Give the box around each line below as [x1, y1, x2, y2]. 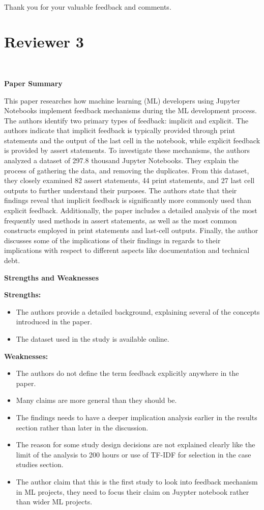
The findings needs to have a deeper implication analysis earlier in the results [16, 412, 257, 422]
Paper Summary [4, 78, 63, 88]
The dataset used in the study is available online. [16, 333, 169, 344]
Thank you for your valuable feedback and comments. [4, 1, 171, 12]
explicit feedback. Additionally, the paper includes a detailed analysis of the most [4, 205, 257, 216]
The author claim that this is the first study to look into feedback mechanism [16, 476, 258, 487]
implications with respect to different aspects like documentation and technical [4, 245, 250, 256]
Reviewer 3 [4, 31, 84, 52]
